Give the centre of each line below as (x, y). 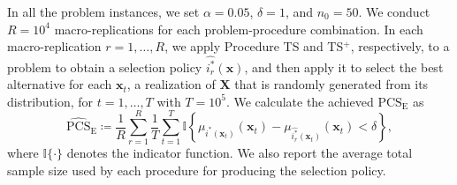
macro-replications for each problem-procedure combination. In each (239, 29)
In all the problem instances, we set (103, 11)
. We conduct (394, 11)
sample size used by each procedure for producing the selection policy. (197, 170)
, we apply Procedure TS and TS (254, 46)
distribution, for (50, 101)
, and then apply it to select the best (344, 67)
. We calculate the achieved (300, 101)
